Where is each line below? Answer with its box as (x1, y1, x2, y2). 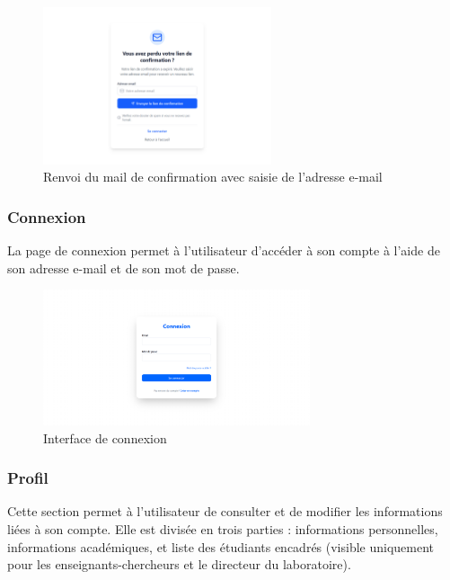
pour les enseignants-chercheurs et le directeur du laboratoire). (7, 555, 351, 574)
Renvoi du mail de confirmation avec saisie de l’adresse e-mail (43, 167, 383, 186)
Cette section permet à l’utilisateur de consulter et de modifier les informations (7, 502, 443, 521)
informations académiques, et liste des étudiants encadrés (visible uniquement (7, 537, 435, 556)
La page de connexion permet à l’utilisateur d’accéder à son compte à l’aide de (7, 241, 440, 260)
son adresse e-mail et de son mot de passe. (7, 258, 240, 277)
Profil (7, 467, 49, 489)
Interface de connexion (43, 428, 167, 447)
